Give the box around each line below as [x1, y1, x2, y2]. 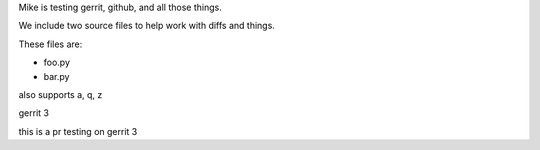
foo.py [43, 56, 70, 69]
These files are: [18, 38, 83, 50]
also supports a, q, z [18, 88, 103, 100]
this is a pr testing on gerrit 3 [18, 125, 138, 137]
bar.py [43, 70, 70, 82]
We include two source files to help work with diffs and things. [18, 20, 275, 32]
